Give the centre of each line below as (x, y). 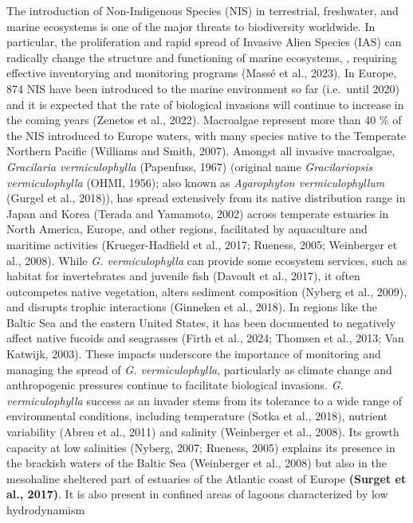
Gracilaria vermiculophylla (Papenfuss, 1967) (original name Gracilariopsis (190, 166)
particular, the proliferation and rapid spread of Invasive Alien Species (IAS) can (204, 42)
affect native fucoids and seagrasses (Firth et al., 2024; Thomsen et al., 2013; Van (205, 338)
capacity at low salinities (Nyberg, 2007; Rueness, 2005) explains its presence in (201, 447)
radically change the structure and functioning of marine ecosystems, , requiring (202, 57)
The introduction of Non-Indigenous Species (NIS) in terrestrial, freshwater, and (203, 10)
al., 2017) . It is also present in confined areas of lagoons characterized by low (197, 494)
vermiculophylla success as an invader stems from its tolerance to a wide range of (205, 400)
